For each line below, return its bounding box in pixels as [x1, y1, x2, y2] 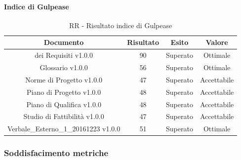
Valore [205, 37, 228, 47]
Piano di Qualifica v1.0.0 [26, 99, 101, 109]
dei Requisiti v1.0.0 [35, 50, 93, 60]
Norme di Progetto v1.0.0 [25, 74, 103, 84]
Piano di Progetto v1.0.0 [27, 86, 101, 97]
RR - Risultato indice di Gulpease [69, 20, 172, 30]
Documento [43, 37, 84, 47]
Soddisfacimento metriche [4, 147, 109, 159]
